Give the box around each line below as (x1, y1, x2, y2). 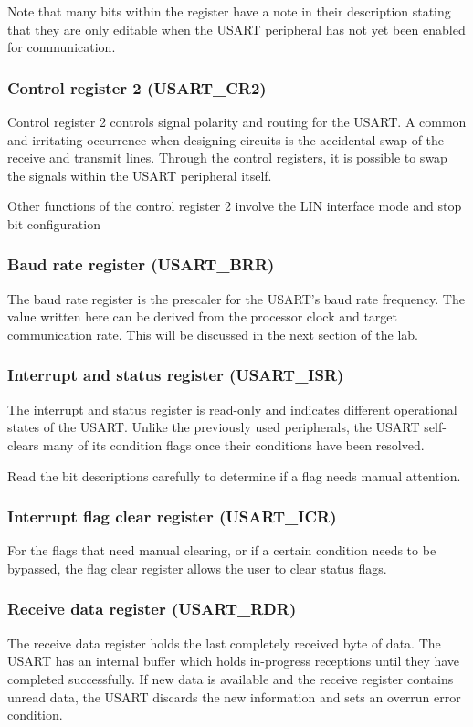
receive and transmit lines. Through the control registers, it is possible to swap (7, 148, 447, 167)
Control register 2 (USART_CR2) (7, 76, 267, 99)
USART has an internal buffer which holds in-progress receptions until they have (7, 651, 460, 670)
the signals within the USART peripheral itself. (7, 165, 272, 184)
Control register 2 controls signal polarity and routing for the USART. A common (7, 112, 467, 131)
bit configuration (7, 214, 100, 233)
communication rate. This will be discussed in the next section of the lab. (7, 324, 418, 343)
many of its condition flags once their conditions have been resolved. (42, 435, 425, 454)
